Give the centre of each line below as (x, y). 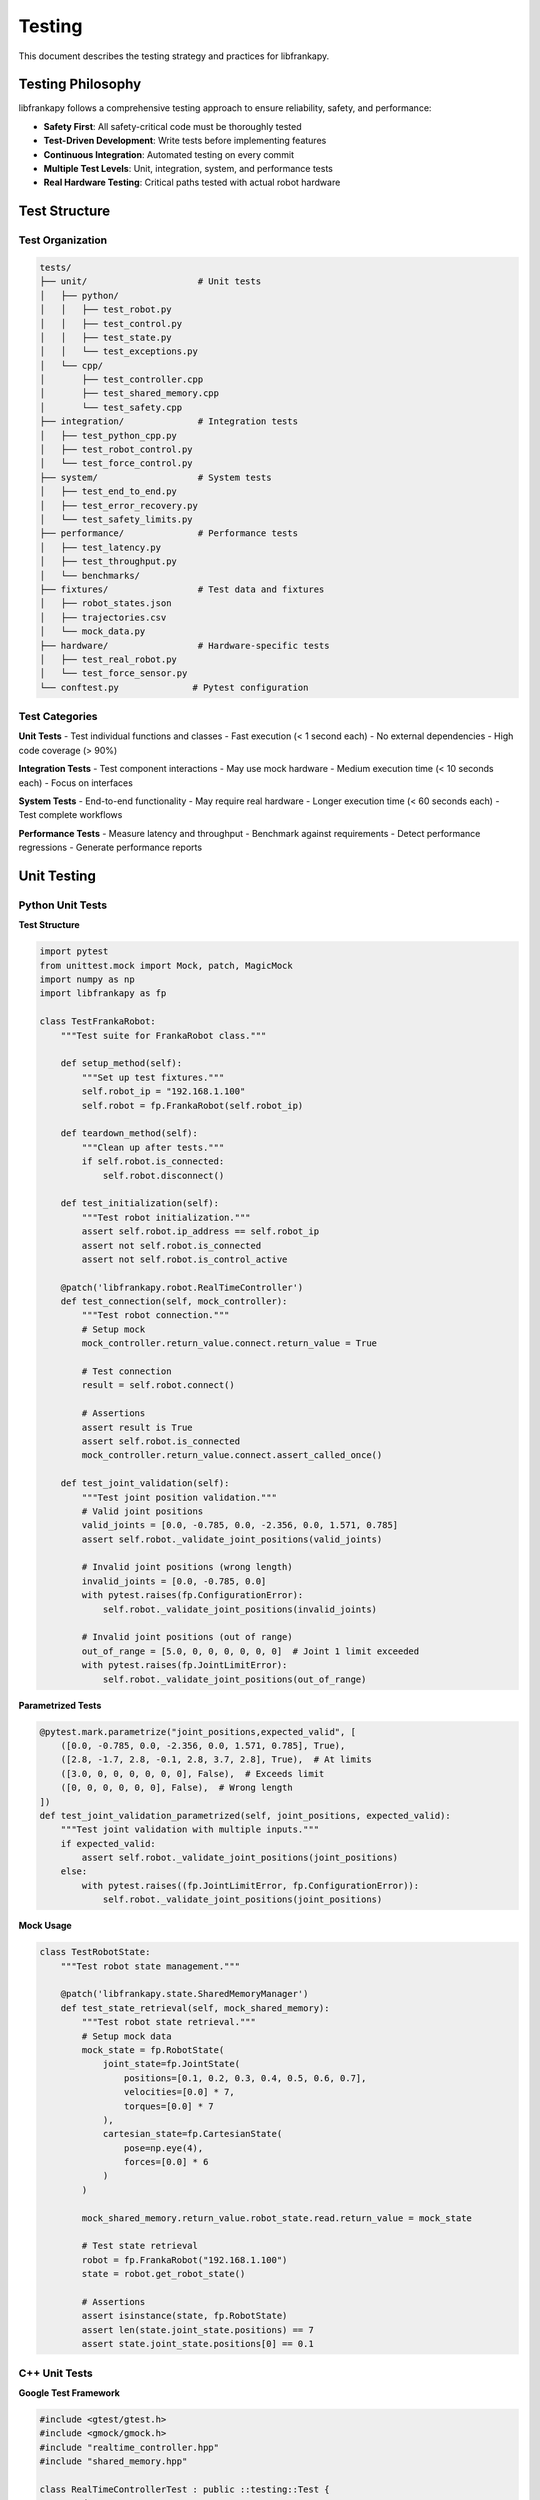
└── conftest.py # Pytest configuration (174, 687)
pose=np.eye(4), (163, 2148)
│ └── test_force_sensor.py (113, 673)
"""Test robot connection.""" (155, 1315)
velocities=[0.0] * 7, (179, 2092)
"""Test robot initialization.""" (166, 1217)
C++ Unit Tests (56, 2373)
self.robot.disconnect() (163, 1175)
